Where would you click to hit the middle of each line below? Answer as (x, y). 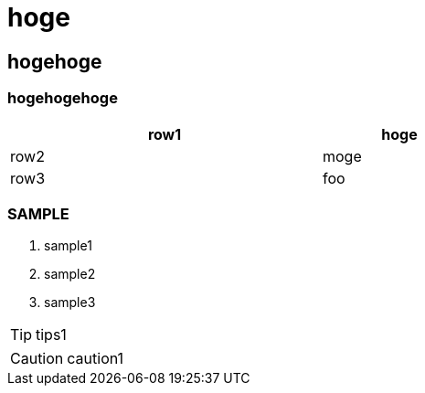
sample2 (70, 274)
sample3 (70, 303)
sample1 (68, 246)
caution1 (96, 359)
